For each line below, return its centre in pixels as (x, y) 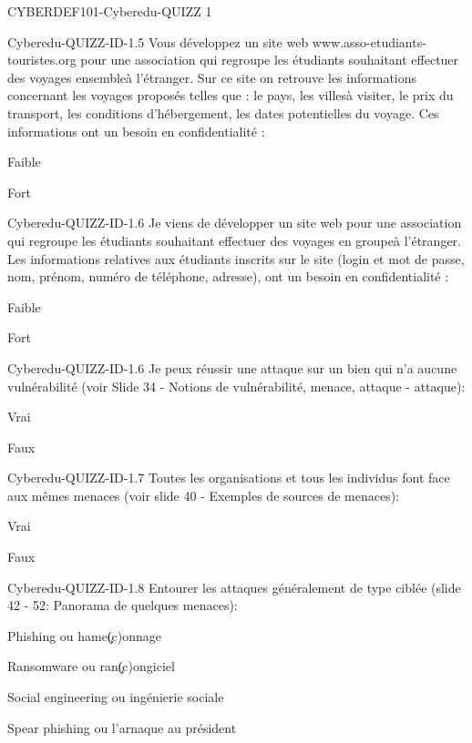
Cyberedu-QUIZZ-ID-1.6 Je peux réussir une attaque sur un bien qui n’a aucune (232, 367)
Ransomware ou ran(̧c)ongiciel (91, 666)
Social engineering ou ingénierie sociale (116, 697)
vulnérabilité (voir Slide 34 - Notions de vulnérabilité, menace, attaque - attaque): (236, 386)
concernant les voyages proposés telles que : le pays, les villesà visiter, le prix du (231, 95)
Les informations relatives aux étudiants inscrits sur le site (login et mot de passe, (236, 258)
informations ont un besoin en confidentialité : (136, 131)
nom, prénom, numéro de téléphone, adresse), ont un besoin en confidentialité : (228, 276)
